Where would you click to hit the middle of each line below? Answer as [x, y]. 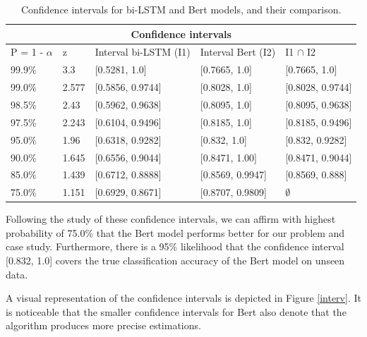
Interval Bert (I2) [238, 52]
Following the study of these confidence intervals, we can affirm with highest [171, 219]
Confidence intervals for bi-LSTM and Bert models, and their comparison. [181, 9]
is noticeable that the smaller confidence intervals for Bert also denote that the [176, 311]
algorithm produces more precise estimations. [103, 325]
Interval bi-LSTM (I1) [143, 52]
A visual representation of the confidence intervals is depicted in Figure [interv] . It [183, 298]
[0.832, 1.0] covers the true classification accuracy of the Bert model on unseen [175, 261]
